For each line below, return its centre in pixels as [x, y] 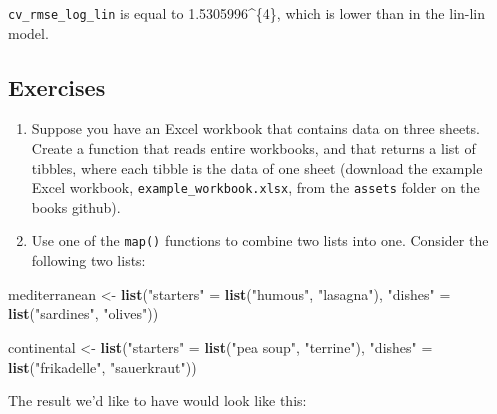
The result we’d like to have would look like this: [157, 400]
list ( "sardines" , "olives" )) [83, 313]
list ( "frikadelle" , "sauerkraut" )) [102, 366]
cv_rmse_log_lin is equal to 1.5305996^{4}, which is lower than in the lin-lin [247, 13]
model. [28, 32]
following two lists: [88, 260]
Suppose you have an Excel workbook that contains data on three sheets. [255, 128]
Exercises [57, 86]
